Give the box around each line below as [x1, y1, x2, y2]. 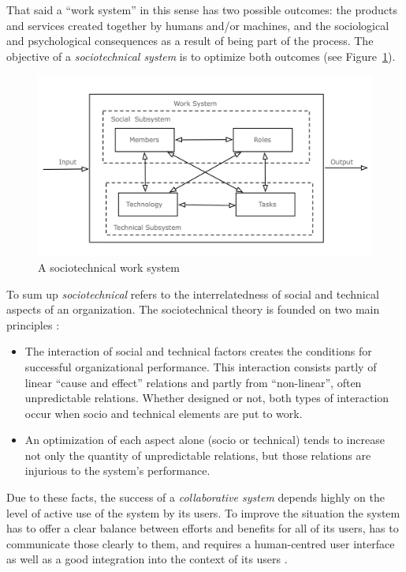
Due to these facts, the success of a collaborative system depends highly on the [6, 489, 385, 506]
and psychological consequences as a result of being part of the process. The [6, 32, 374, 49]
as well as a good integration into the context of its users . [6, 551, 288, 567]
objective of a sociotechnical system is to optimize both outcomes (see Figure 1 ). [6, 47, 396, 64]
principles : [6, 316, 60, 333]
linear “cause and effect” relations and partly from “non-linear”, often [24, 374, 362, 390]
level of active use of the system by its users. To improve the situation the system [6, 504, 400, 521]
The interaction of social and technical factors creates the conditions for [24, 343, 372, 359]
